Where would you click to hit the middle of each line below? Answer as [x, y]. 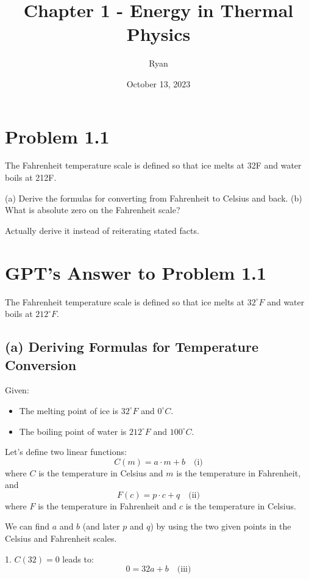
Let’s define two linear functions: [66, 452]
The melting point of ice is [69, 410]
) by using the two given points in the [221, 526]
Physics [158, 34]
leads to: [78, 559]
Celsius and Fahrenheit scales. [61, 538]
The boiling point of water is [73, 431]
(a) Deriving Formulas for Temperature [132, 347]
